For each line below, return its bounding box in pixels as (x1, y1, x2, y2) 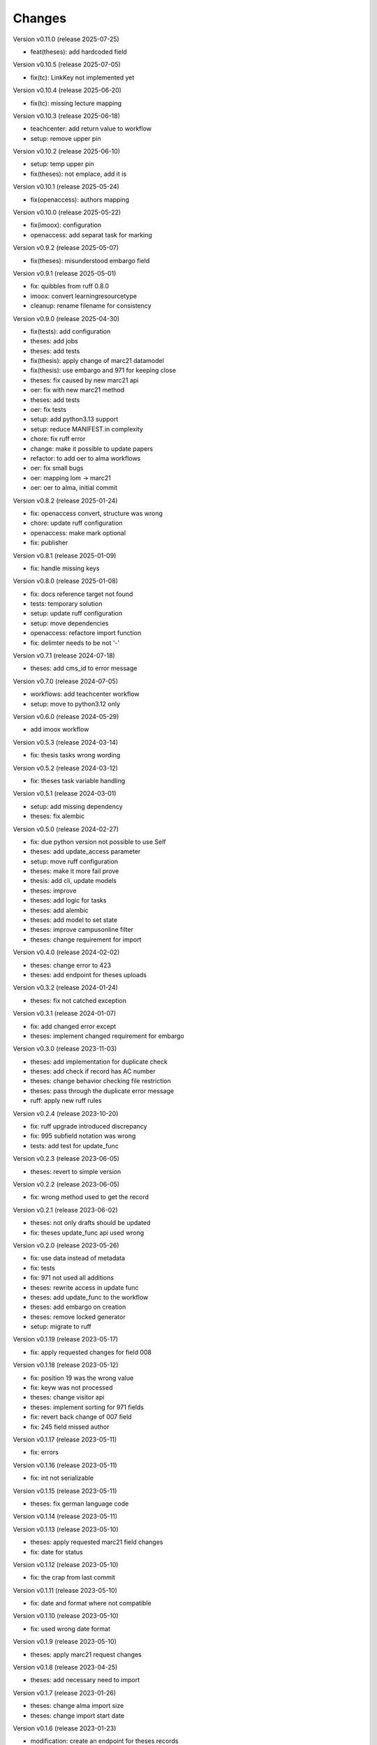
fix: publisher (30, 538, 68, 547)
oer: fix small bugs (30, 464, 84, 473)
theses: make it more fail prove (30, 867, 119, 875)
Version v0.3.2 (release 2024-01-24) (13, 983, 119, 992)
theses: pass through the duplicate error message (30, 1086, 175, 1095)
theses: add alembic (30, 906, 89, 914)
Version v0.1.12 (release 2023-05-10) (13, 1560, 119, 1568)
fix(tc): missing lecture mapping (30, 98, 122, 107)
